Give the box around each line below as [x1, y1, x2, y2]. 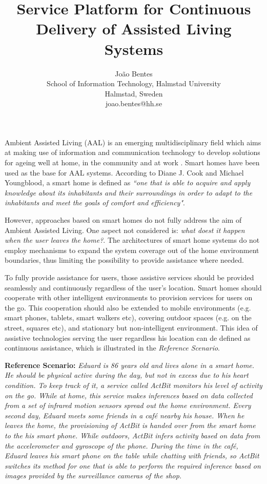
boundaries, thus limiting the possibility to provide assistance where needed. [5, 255, 244, 265]
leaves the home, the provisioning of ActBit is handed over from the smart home [5, 420, 256, 431]
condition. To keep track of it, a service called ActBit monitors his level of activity [5, 379, 262, 390]
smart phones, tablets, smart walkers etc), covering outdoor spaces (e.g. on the [5, 312, 252, 323]
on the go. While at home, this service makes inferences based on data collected [5, 390, 253, 400]
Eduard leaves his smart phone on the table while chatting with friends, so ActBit [5, 450, 259, 461]
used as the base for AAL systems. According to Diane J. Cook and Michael [5, 167, 244, 178]
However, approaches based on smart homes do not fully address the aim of [5, 215, 242, 225]
